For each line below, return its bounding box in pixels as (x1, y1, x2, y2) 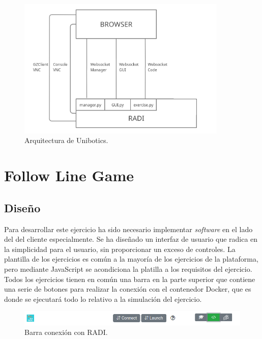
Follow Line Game (4, 165, 134, 186)
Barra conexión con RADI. (24, 327, 108, 337)
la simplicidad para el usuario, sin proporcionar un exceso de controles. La (4, 243, 236, 254)
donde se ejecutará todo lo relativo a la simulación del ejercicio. (4, 293, 202, 304)
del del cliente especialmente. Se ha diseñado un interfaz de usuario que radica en (4, 234, 258, 244)
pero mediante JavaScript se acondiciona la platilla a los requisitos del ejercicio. (4, 263, 252, 274)
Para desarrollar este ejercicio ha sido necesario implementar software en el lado (4, 223, 253, 234)
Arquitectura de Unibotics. (24, 135, 108, 146)
